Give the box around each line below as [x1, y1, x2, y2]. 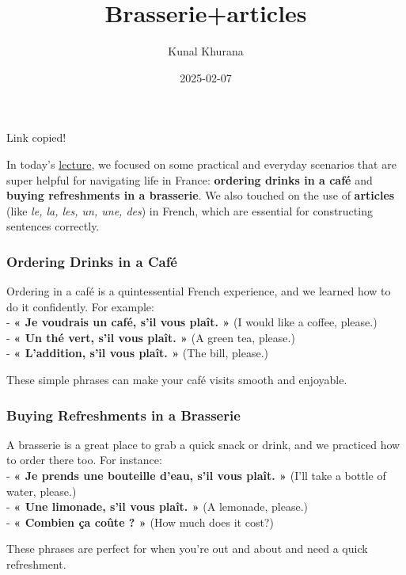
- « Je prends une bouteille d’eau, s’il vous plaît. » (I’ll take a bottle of [6, 467, 386, 484]
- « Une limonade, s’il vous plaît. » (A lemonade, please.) [6, 498, 308, 515]
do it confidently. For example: [6, 298, 154, 314]
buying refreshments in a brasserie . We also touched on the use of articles [6, 187, 395, 204]
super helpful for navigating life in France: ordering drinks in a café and [6, 171, 373, 188]
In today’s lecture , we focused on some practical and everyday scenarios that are [6, 155, 397, 172]
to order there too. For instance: [6, 451, 162, 468]
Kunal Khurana [168, 43, 244, 59]
